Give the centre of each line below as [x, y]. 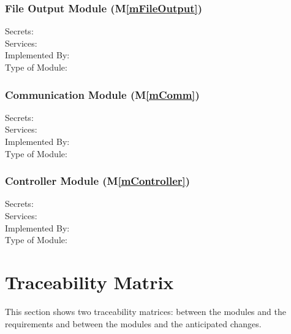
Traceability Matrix [89, 282]
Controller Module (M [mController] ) [98, 181]
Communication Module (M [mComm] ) [102, 94]
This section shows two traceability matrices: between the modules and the [145, 311]
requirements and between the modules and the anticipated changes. [133, 323]
